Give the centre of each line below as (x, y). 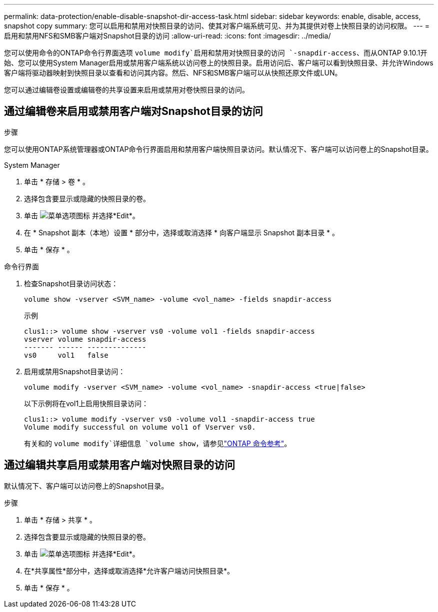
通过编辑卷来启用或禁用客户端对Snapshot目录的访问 (133, 111)
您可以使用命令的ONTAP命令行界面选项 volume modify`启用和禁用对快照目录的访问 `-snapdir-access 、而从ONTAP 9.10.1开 (216, 53)
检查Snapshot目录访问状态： (71, 283)
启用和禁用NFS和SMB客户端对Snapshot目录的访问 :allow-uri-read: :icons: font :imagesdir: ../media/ (167, 36)
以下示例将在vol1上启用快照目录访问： (86, 403)
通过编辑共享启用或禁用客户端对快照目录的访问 (119, 465)
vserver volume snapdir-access (85, 339)
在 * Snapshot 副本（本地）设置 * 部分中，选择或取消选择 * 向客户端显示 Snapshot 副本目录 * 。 (182, 232)
